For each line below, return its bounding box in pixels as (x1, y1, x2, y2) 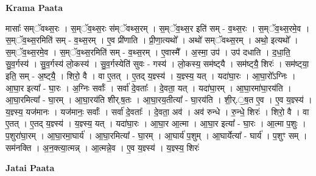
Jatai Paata (5, 161, 55, 174)
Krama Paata (5, 1, 63, 13)
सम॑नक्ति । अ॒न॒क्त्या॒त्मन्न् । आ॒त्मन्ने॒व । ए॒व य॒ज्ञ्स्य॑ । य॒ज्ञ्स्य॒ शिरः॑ (5, 141, 200, 153)
